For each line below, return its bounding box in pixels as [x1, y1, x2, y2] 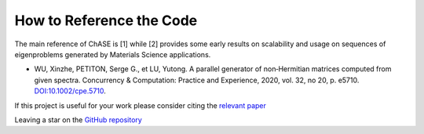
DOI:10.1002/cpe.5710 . [34, 86, 106, 96]
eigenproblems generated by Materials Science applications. [14, 49, 211, 59]
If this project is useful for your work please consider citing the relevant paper [14, 100, 267, 110]
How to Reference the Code [14, 12, 198, 29]
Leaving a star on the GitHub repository [14, 114, 143, 125]
